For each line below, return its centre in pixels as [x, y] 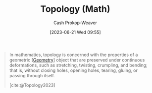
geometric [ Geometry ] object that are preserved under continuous [77, 60]
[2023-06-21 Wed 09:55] [75, 32]
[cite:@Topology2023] [32, 85]
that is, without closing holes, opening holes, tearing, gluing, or [74, 70]
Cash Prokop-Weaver [75, 23]
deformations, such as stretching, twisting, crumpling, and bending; [78, 65]
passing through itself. [32, 75]
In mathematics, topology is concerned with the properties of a [74, 55]
